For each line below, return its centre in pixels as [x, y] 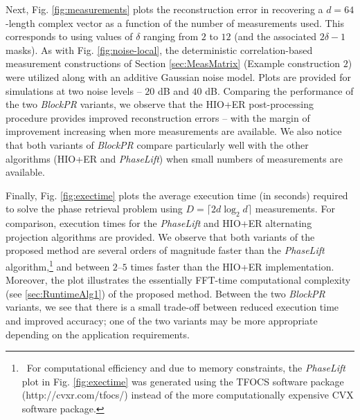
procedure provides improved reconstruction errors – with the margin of [158, 117]
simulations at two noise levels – [74, 90]
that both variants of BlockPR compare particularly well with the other [157, 144]
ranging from [171, 36]
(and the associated [276, 36]
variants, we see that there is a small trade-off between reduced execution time [172, 307]
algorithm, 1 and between [58, 265]
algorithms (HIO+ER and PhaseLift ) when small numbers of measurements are [174, 158]
